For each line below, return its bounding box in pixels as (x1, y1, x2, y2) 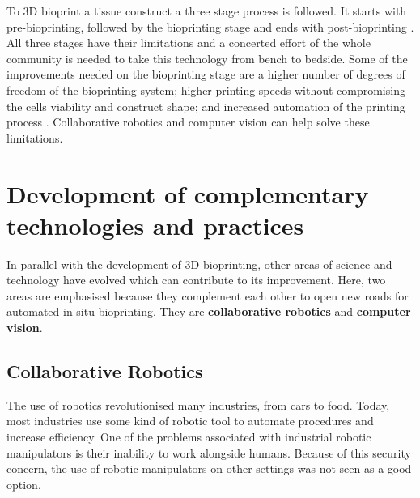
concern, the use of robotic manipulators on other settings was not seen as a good (6, 460, 412, 477)
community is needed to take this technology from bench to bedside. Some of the (6, 49, 408, 66)
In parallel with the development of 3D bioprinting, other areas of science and (6, 255, 392, 272)
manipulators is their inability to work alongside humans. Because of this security (6, 444, 411, 461)
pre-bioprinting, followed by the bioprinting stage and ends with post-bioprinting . (6, 18, 414, 35)
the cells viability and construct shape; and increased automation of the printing (6, 97, 405, 114)
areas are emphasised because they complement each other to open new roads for (6, 287, 409, 304)
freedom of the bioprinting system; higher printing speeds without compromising (6, 81, 405, 98)
